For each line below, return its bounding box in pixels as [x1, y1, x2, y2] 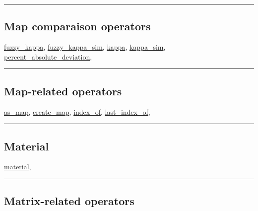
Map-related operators [4, 83, 122, 98]
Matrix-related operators [4, 193, 134, 209]
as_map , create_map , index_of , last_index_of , [4, 106, 150, 117]
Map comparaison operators [4, 18, 151, 34]
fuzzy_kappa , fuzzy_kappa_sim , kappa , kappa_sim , [4, 42, 166, 52]
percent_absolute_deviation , [4, 51, 92, 62]
